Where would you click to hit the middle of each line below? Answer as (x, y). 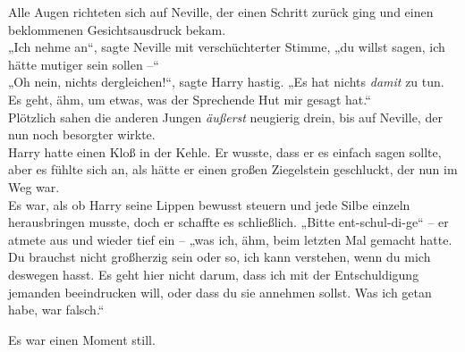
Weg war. (34, 186)
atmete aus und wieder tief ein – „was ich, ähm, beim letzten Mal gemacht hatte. (230, 239)
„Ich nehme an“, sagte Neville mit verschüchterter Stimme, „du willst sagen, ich (227, 47)
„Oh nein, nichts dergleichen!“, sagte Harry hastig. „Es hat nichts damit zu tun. (226, 82)
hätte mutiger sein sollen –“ (84, 64)
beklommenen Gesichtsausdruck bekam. (117, 29)
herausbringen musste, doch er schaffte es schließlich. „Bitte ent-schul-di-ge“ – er (228, 222)
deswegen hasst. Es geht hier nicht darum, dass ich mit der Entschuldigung (214, 274)
